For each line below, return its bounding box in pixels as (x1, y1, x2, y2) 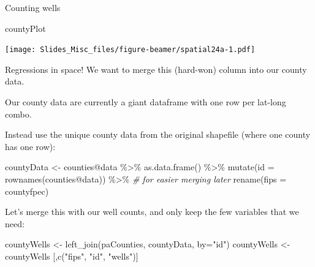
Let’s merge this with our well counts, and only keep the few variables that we (5, 205, 299, 218)
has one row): (5, 140, 56, 152)
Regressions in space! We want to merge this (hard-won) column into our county (5, 62, 307, 75)
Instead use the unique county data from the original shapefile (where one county (5, 128, 311, 141)
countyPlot (5, 21, 46, 34)
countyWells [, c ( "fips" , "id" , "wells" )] (5, 249, 139, 262)
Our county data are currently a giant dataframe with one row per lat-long (5, 96, 286, 108)
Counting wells (5, 1, 61, 13)
